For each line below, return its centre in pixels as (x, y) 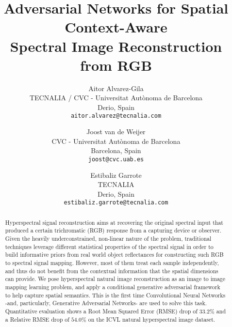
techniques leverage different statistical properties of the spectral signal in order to (109, 246)
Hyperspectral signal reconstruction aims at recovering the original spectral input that (114, 222)
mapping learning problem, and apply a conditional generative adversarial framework (113, 287)
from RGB (116, 65)
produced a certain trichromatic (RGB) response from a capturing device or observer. (113, 230)
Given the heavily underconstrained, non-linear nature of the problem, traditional (108, 239)
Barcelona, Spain (116, 150)
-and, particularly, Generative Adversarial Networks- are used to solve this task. (106, 303)
